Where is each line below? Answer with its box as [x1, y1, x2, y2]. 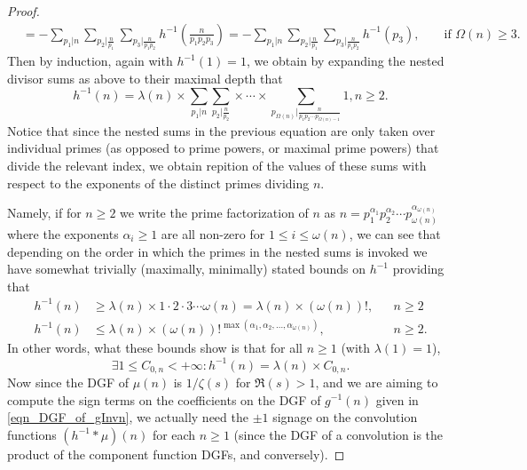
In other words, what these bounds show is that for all [7, 339, 303, 357]
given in [375, 390, 419, 409]
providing [392, 259, 444, 278]
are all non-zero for [161, 224, 265, 243]
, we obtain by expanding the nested [246, 52, 444, 70]
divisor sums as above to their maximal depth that [7, 68, 283, 87]
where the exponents [7, 224, 119, 243]
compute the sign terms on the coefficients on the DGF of [7, 390, 321, 409]
